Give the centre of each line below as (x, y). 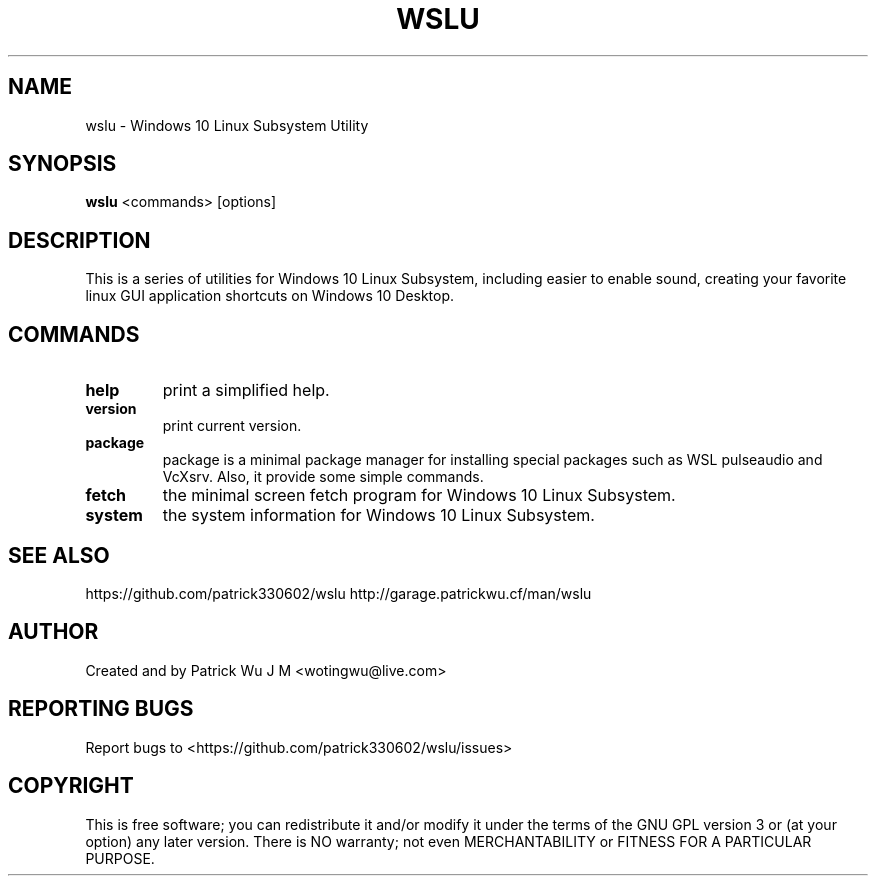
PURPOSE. (120, 858)
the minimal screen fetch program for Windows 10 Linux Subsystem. (419, 495)
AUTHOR (53, 632)
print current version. (232, 426)
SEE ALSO (59, 555)
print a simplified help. (246, 390)
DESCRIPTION (79, 240)
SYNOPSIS (62, 164)
